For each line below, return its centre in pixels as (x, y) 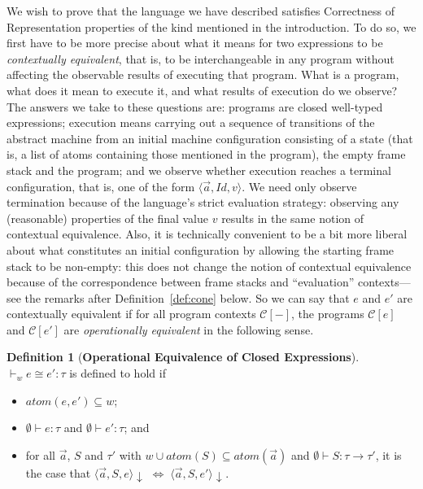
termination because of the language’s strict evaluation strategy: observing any (203, 202)
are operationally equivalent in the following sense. (189, 329)
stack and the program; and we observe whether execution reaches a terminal (199, 170)
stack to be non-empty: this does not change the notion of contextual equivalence (209, 266)
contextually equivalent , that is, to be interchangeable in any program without (201, 58)
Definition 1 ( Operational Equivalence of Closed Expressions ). (183, 357)
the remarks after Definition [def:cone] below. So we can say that (187, 297)
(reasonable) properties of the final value (108, 218)
